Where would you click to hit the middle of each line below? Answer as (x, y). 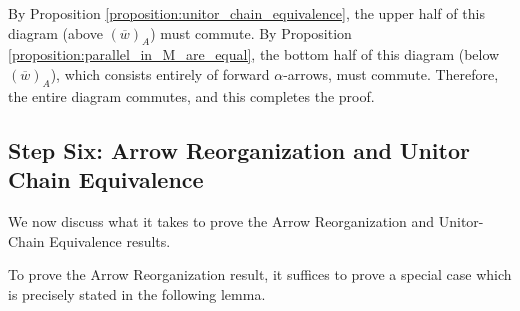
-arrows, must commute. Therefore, (391, 73)
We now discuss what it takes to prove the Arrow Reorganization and (221, 220)
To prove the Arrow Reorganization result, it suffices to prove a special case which (260, 274)
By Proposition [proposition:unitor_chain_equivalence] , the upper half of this (246, 13)
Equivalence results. (110, 240)
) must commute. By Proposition (251, 32)
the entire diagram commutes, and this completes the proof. (191, 95)
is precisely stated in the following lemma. (137, 293)
